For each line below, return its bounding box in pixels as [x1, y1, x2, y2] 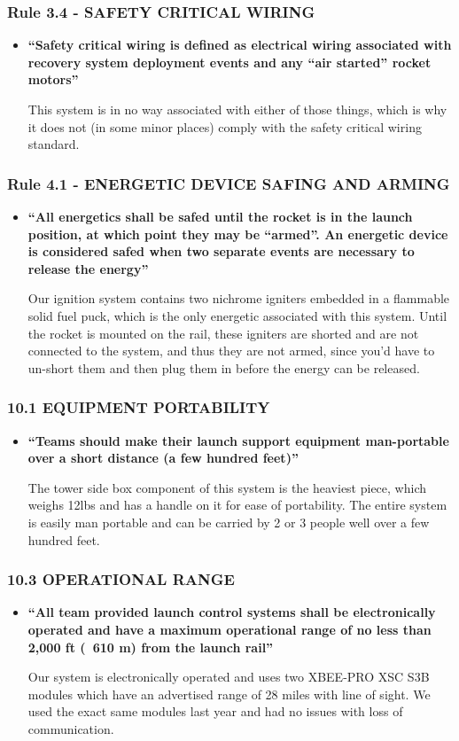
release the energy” [27, 259, 149, 277]
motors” [27, 70, 79, 89]
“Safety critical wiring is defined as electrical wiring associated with [27, 35, 452, 54]
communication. [27, 719, 114, 737]
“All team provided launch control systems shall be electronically [27, 603, 436, 621]
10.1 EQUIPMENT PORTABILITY [7, 396, 270, 418]
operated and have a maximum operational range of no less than [27, 620, 432, 638]
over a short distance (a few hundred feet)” [27, 448, 299, 467]
